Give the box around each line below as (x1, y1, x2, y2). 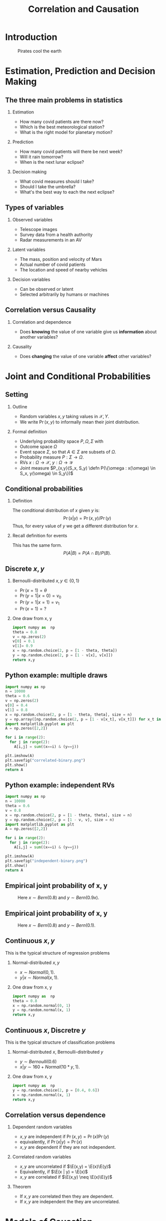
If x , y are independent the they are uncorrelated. (19, 1199, 120, 1205)
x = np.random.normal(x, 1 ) (12, 1092, 71, 1098)
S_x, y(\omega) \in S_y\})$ (19, 470, 74, 476)
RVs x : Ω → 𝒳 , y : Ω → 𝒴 (19, 459, 73, 465)
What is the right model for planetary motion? (19, 129, 113, 135)
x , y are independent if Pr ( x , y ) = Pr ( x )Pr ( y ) (19, 1134, 109, 1140)
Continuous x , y (5, 937, 55, 945)
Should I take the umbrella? (19, 183, 76, 190)
